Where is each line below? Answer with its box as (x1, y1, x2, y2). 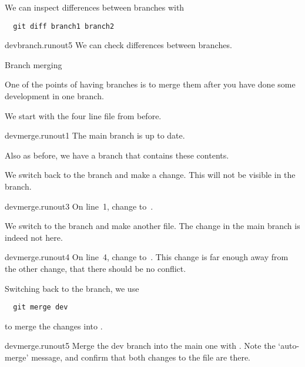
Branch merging (5, 58, 62, 70)
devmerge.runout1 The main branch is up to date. (5, 129, 185, 142)
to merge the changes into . (5, 319, 103, 332)
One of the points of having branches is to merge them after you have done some (5, 78, 296, 90)
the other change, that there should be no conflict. (5, 262, 186, 274)
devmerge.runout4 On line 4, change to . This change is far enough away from (5, 251, 289, 263)
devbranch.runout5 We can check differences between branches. (5, 39, 232, 51)
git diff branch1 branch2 (13, 22, 115, 31)
